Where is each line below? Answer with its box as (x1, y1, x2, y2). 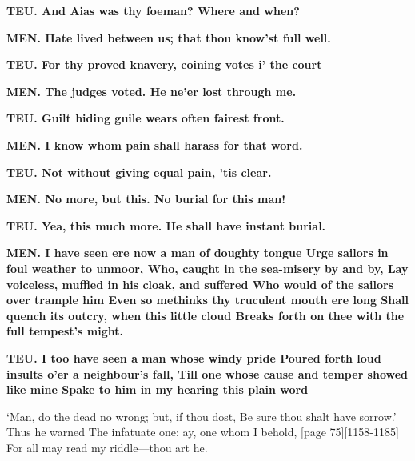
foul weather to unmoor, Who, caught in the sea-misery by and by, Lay (6, 259, 409, 276)
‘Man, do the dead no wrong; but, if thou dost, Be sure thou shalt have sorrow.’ (6, 407, 397, 424)
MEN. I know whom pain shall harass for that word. (6, 136, 303, 153)
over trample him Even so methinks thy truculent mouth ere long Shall (6, 291, 409, 308)
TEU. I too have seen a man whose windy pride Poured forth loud (6, 349, 381, 366)
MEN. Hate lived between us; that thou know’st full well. (6, 29, 331, 46)
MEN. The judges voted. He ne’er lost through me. (6, 82, 297, 99)
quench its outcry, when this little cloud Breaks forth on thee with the (6, 307, 405, 323)
